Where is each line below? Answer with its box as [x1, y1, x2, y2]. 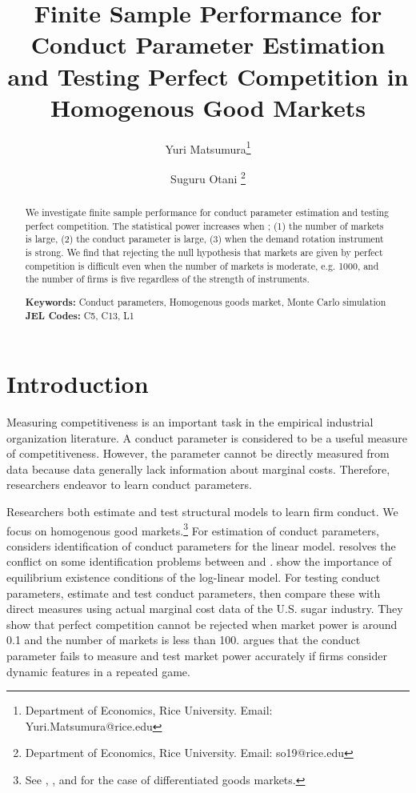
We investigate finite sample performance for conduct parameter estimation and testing [25, 205, 390, 218]
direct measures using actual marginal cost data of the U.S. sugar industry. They [6, 600, 403, 617]
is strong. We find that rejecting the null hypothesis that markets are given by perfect [25, 245, 383, 258]
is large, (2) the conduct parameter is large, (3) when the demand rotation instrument [25, 232, 384, 246]
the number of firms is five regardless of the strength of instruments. [25, 272, 310, 286]
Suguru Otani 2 [170, 167, 246, 186]
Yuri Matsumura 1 [165, 138, 251, 157]
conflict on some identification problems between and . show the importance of [6, 553, 392, 570]
